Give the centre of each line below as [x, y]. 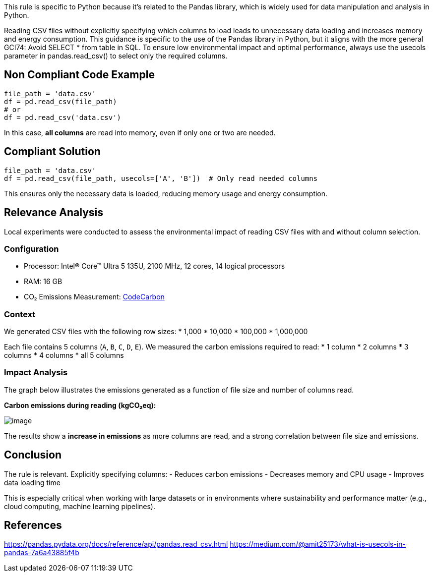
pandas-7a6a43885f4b [42, 553]
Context [20, 314]
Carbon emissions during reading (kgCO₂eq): [80, 405]
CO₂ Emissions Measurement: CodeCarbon [94, 297]
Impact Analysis [36, 373]
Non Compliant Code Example [79, 75]
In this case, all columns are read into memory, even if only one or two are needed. [140, 132]
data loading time [32, 482]
